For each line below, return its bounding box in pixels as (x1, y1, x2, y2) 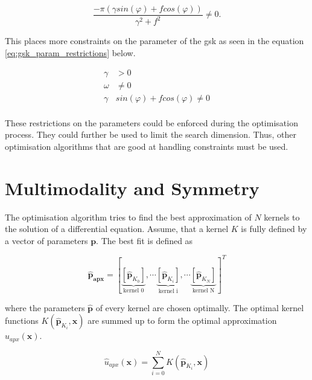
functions (5, 314, 39, 327)
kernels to (264, 210, 300, 223)
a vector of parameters (5, 234, 88, 246)
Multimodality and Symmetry (5, 175, 259, 200)
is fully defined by (241, 222, 307, 235)
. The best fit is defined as (96, 234, 193, 246)
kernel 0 (123, 288, 144, 294)
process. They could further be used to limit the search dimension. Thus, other (5, 128, 296, 141)
